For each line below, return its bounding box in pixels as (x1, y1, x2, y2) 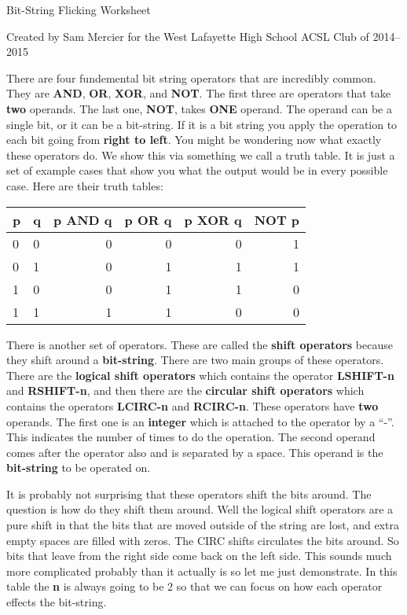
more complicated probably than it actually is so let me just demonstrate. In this (6, 562, 398, 579)
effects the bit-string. (6, 594, 107, 610)
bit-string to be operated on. (6, 459, 151, 476)
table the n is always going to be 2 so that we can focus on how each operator (6, 578, 383, 595)
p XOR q (184, 210, 242, 229)
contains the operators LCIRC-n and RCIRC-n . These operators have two (6, 397, 379, 414)
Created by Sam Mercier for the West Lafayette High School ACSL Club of (6, 28, 369, 44)
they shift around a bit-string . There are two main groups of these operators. (6, 352, 384, 368)
